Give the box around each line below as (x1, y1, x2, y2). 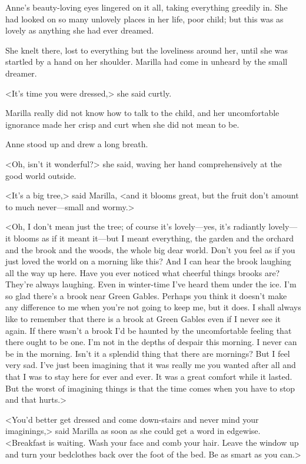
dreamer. (5, 67, 37, 79)
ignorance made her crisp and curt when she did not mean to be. (5, 118, 240, 130)
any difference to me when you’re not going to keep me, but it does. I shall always (5, 301, 301, 313)
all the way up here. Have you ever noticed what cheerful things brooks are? (5, 266, 280, 279)
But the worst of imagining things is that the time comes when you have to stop (5, 382, 295, 394)
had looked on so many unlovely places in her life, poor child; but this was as (5, 12, 284, 25)
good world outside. (5, 169, 76, 181)
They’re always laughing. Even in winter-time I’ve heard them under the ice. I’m (5, 278, 297, 290)
